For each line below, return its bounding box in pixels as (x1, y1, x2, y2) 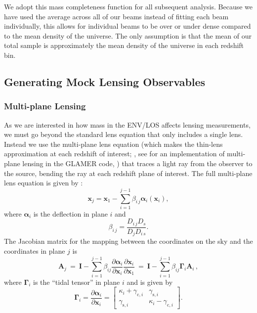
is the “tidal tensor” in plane (33, 276, 120, 287)
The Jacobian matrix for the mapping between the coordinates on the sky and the (4, 236, 253, 246)
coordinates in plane (4, 245, 65, 256)
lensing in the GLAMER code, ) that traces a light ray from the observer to (22, 158, 253, 168)
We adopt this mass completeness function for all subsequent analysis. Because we (4, 1, 253, 11)
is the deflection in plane (33, 208, 108, 219)
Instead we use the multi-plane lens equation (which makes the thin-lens (4, 138, 223, 149)
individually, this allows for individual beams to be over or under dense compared (4, 21, 251, 31)
